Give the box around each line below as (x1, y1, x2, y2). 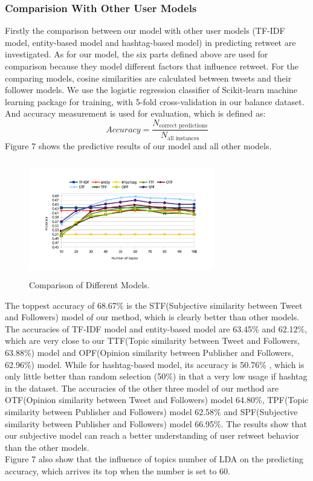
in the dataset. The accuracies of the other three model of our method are (5, 381, 279, 394)
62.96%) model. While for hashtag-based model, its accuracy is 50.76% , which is (5, 358, 305, 370)
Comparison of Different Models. (29, 279, 150, 291)
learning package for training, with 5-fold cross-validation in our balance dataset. (5, 95, 305, 108)
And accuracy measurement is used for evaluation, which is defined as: (5, 107, 266, 120)
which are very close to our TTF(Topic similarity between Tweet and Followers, (5, 334, 300, 347)
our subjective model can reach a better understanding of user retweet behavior (5, 429, 300, 442)
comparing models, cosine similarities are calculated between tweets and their (5, 71, 292, 84)
